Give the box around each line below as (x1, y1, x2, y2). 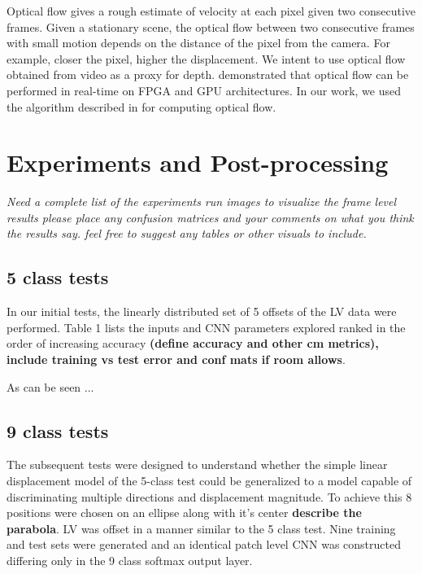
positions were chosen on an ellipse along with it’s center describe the (7, 504, 362, 521)
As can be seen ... (7, 378, 94, 395)
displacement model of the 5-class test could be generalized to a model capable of (7, 472, 412, 489)
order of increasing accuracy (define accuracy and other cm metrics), (7, 335, 379, 352)
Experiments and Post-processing (7, 146, 389, 179)
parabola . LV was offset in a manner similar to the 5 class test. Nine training (7, 519, 396, 537)
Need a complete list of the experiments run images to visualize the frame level (7, 193, 397, 210)
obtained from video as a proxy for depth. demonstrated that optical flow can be (7, 66, 409, 83)
